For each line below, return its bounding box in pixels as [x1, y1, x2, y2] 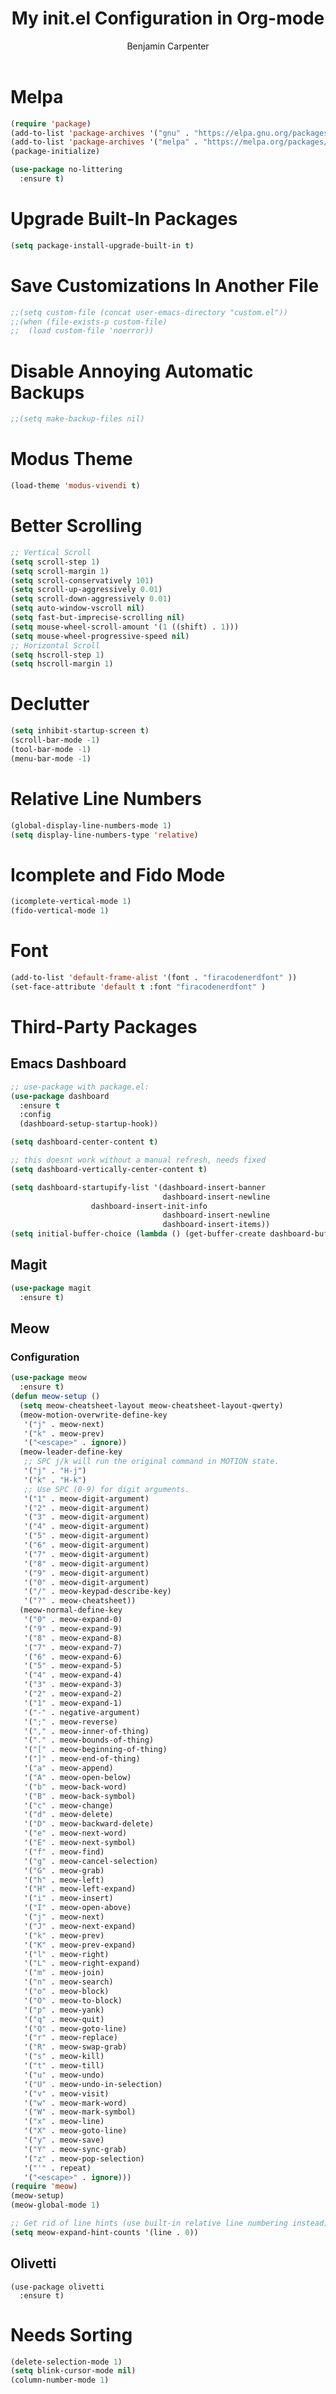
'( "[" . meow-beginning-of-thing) [23, 1745, 168, 1755]
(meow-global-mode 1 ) [10, 2200, 101, 2211]
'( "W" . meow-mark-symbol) [23, 2107, 137, 2117]
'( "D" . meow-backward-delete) [23, 1819, 155, 1829]
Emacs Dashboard [10, 1055, 127, 1072]
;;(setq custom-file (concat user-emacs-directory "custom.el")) [10, 307, 288, 317]
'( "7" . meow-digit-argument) [23, 1549, 150, 1559]
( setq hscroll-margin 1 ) [10, 659, 114, 669]
